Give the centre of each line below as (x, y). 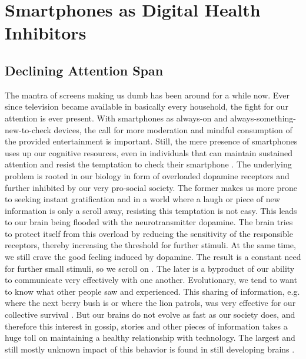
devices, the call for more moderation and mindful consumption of (173, 129)
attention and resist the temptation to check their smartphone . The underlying (148, 164)
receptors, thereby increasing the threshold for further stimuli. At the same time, (150, 245)
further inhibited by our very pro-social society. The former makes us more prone (151, 187)
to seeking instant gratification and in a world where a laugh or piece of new (142, 199)
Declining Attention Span (84, 70)
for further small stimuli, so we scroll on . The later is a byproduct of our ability (150, 268)
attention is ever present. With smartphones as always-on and (116, 118)
